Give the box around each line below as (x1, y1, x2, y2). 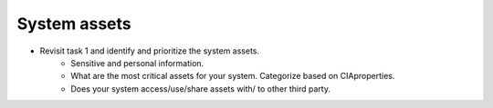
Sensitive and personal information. (70, 57, 205, 68)
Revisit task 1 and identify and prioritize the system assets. (39, 45, 260, 56)
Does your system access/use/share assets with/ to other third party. (70, 83, 330, 94)
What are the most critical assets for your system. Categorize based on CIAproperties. (70, 71, 395, 82)
